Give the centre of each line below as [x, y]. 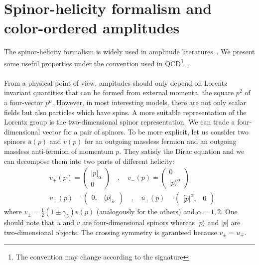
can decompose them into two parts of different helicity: [89, 161]
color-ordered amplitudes [92, 28]
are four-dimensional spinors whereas [138, 222]
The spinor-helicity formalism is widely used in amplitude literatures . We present [129, 52]
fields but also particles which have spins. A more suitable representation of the [125, 112]
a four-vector [24, 102]
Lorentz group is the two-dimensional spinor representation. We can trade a [120, 122]
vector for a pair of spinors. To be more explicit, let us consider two [145, 131]
